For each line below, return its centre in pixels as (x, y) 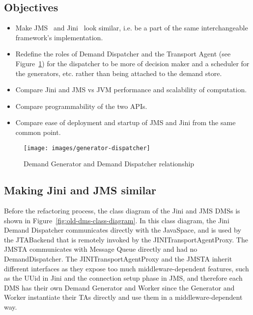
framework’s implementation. (59, 37)
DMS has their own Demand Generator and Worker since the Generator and (119, 287)
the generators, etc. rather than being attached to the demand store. (119, 73)
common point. (38, 132)
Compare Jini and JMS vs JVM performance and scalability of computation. (131, 90)
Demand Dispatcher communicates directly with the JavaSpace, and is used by (123, 230)
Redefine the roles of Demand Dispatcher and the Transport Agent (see (123, 54)
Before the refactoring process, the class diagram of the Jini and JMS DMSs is (122, 210)
